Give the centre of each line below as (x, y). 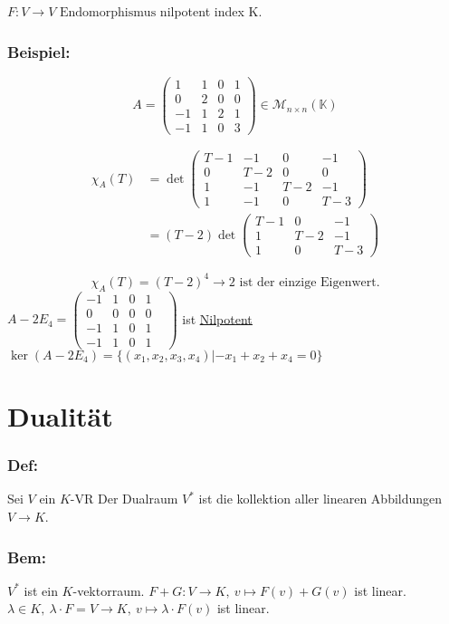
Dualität (60, 416)
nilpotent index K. (211, 11)
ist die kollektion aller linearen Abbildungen (320, 499)
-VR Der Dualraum (124, 499)
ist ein (41, 590)
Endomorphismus (108, 13)
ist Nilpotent (217, 318)
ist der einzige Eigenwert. (310, 282)
